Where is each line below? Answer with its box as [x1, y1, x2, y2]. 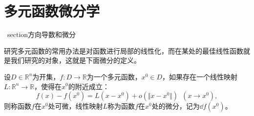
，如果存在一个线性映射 [162, 71, 238, 81]
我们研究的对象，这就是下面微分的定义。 [10, 55, 141, 65]
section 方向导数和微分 [7, 29, 76, 39]
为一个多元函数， [86, 71, 142, 81]
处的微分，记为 [151, 101, 200, 111]
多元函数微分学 [4, 1, 100, 21]
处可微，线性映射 [48, 101, 103, 111]
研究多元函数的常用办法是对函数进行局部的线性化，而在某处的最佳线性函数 [4, 45, 243, 56]
